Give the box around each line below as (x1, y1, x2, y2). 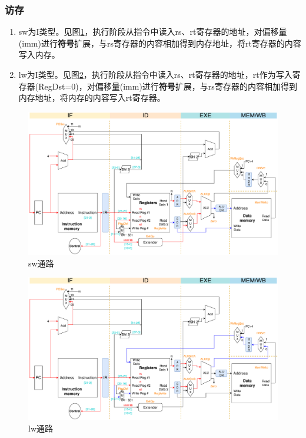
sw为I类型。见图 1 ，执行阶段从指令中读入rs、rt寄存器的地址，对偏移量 (18, 25, 287, 38)
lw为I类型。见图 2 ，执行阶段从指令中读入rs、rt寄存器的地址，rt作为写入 (18, 68, 292, 80)
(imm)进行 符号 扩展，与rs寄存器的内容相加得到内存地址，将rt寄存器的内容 (18, 37, 301, 49)
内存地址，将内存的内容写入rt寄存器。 (18, 91, 165, 104)
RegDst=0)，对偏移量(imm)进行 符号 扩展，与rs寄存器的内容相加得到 (38, 80, 297, 92)
